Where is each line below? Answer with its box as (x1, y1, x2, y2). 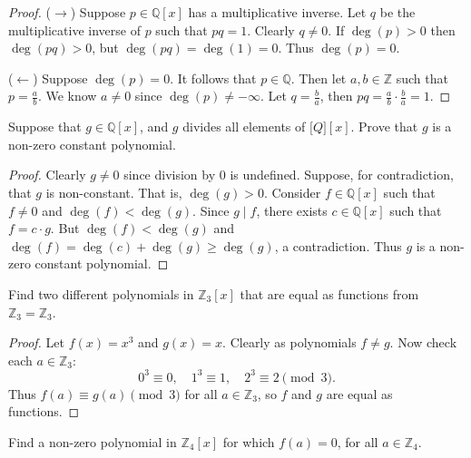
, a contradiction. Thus (274, 236, 402, 255)
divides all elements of (182, 117, 306, 136)
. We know (37, 86, 97, 105)
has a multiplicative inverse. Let (188, 3, 367, 21)
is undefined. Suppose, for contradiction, (230, 165, 454, 184)
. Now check (389, 333, 457, 352)
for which (222, 433, 275, 452)
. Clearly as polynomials (222, 333, 357, 352)
